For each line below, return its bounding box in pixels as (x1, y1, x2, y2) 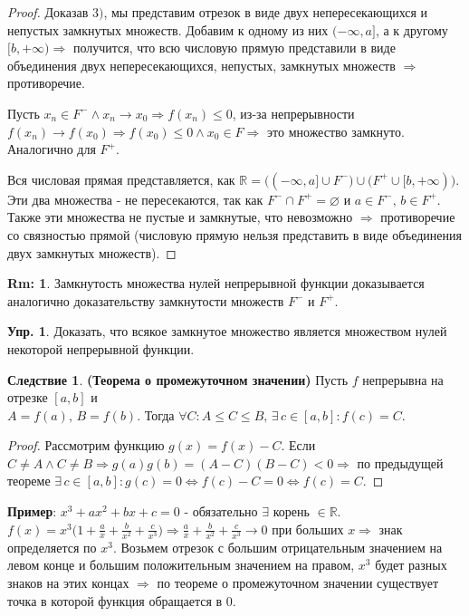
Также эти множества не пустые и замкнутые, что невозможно (7, 207, 353, 226)
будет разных (375, 555, 447, 574)
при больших (272, 519, 344, 538)
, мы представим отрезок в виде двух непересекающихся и (103, 3, 428, 21)
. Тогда (137, 405, 175, 424)
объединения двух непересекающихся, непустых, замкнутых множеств (7, 55, 396, 74)
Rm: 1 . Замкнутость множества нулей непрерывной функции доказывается (7, 274, 425, 293)
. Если (281, 436, 316, 455)
